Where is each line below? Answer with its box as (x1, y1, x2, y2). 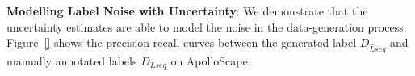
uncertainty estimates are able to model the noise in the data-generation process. (6, 18, 407, 35)
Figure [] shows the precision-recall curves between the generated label (6, 34, 357, 51)
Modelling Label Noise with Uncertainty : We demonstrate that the (6, 2, 368, 19)
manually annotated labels (6, 52, 137, 69)
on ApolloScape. (170, 52, 251, 69)
